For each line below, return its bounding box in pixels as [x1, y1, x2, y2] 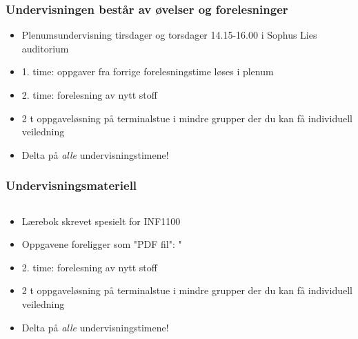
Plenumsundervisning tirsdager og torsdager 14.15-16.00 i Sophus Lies [21, 28, 317, 42]
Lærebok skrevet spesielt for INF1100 [21, 213, 181, 228]
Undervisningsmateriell [6, 177, 137, 194]
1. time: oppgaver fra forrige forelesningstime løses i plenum [21, 64, 274, 79]
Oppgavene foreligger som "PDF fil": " [21, 237, 182, 251]
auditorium [21, 41, 69, 55]
